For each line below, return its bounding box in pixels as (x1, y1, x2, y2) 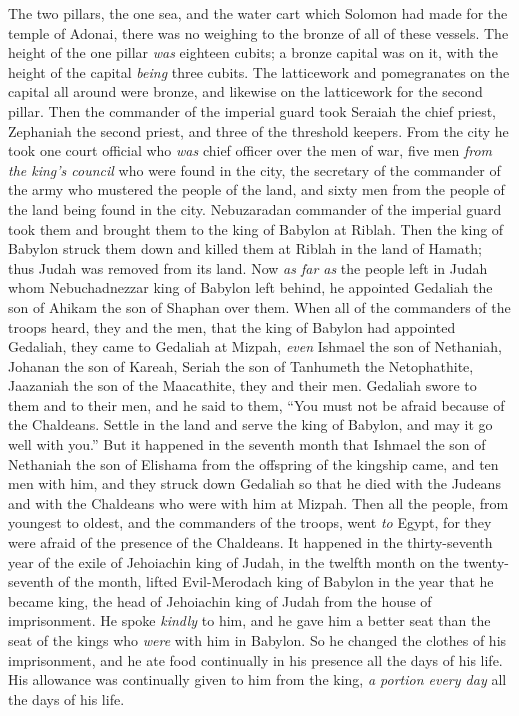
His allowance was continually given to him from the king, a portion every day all (8, 669, 507, 690)
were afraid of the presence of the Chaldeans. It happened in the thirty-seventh (8, 532, 493, 553)
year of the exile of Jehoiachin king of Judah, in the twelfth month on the (8, 551, 459, 572)
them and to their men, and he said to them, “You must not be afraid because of (8, 394, 505, 415)
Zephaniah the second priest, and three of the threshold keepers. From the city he (8, 120, 509, 141)
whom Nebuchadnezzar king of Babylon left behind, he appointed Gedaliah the (8, 277, 493, 298)
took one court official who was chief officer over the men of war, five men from (8, 140, 492, 161)
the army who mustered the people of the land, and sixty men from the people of (8, 179, 505, 200)
